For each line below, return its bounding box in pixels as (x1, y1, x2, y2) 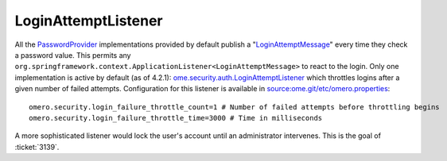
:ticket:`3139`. (14, 142, 60, 151)
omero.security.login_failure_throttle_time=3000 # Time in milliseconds (29, 113, 323, 122)
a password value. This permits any (14, 50, 131, 59)
